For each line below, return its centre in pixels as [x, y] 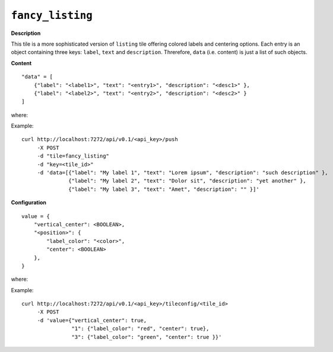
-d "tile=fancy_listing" [73, 156]
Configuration [29, 203]
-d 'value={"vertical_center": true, [92, 320]
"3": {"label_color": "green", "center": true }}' [147, 337]
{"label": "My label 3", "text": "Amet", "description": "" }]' [164, 189]
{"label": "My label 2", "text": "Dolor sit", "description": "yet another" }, [188, 181]
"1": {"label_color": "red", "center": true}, [140, 329]
